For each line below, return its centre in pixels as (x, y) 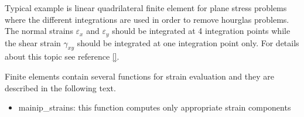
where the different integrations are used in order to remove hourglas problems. (147, 19)
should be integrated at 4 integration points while (201, 31)
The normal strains (39, 31)
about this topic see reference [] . (62, 56)
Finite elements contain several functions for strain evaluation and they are (139, 76)
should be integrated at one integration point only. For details (188, 42)
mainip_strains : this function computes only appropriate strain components (155, 107)
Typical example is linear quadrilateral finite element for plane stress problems (146, 8)
